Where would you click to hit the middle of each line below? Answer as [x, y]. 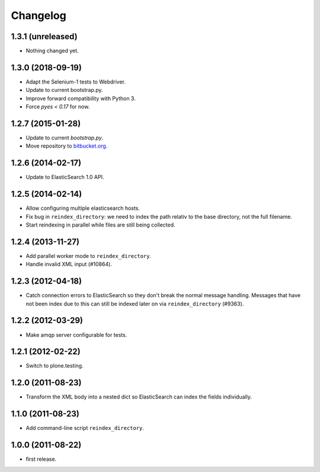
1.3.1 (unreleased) [44, 36]
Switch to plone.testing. [55, 366]
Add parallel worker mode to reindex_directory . [88, 256]
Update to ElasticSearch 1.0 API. [65, 177]
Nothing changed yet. [52, 51]
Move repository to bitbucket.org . [67, 146]
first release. [41, 459]
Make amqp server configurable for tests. [76, 334]
